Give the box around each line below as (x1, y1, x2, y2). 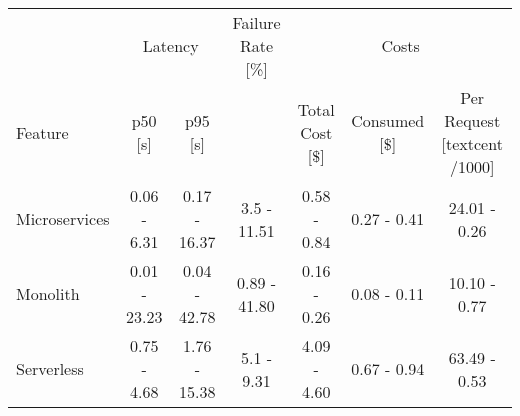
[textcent (441, 132, 503, 155)
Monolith (16, 282, 80, 305)
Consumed (351, 109, 425, 132)
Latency (142, 34, 199, 57)
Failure (232, 11, 281, 34)
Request (444, 109, 501, 132)
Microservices (16, 207, 110, 230)
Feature (16, 120, 69, 144)
